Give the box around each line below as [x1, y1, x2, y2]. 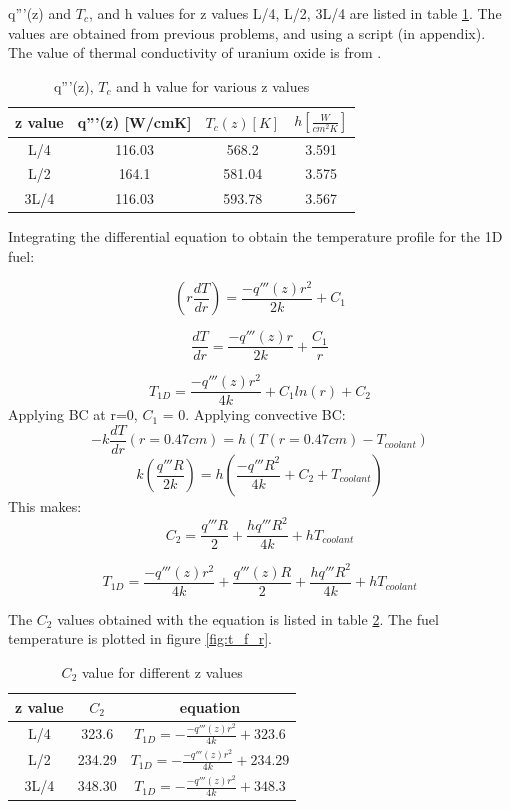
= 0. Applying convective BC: [162, 404, 346, 425]
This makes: [8, 496, 82, 516]
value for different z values [81, 661, 243, 682]
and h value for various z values [116, 75, 310, 96]
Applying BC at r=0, [8, 404, 138, 425]
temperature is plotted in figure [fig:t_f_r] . [8, 628, 272, 649]
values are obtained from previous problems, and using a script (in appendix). [8, 22, 486, 43]
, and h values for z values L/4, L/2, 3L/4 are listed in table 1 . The [88, 3, 502, 23]
